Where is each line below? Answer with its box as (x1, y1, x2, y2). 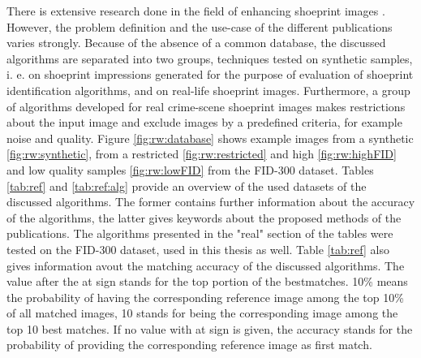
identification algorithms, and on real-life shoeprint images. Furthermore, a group (6, 81, 410, 98)
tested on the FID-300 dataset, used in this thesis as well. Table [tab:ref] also (6, 240, 389, 257)
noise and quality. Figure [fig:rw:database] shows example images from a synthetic (6, 129, 414, 146)
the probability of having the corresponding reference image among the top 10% (6, 288, 404, 305)
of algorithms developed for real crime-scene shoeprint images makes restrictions (6, 97, 406, 114)
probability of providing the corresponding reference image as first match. (6, 336, 372, 353)
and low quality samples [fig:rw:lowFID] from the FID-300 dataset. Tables (6, 161, 374, 178)
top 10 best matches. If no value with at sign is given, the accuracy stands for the (6, 320, 413, 337)
